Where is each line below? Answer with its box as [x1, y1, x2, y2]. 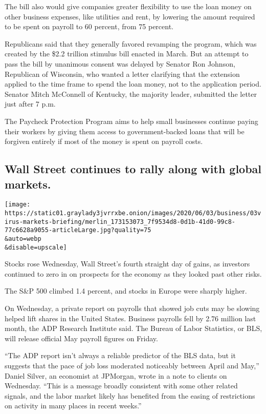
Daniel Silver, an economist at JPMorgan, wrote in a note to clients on [5, 370, 227, 381]
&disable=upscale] [5, 243, 67, 251]
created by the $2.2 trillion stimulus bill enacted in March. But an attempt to [5, 48, 249, 59]
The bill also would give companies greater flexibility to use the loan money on [5, 1, 252, 11]
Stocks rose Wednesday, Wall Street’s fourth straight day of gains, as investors [5, 258, 250, 269]
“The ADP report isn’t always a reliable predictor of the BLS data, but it [5, 350, 236, 361]
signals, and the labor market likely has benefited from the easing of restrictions [5, 390, 255, 401]
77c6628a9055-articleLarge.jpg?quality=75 [5, 226, 151, 234]
